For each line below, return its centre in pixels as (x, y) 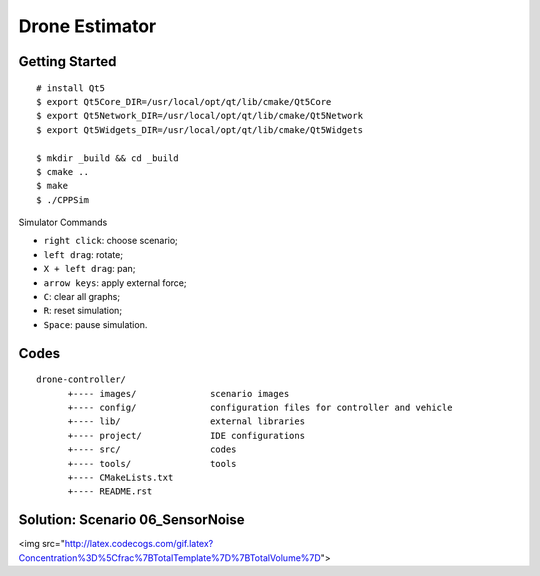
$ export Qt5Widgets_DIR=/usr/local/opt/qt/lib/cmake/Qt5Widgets (200, 129)
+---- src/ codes (152, 449)
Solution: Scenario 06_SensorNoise (131, 520)
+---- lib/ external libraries (186, 421)
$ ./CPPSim (63, 199)
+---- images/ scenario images (178, 393)
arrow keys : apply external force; (115, 282)
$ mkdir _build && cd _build (107, 158)
